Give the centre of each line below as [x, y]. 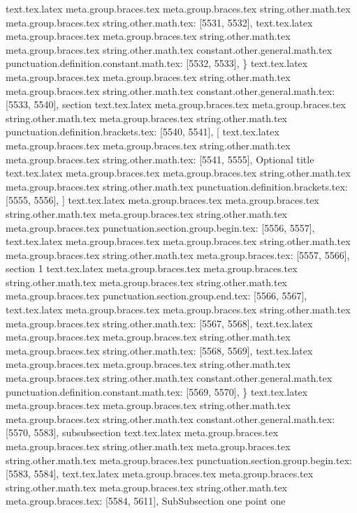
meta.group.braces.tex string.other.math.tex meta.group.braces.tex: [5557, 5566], [178, 254]
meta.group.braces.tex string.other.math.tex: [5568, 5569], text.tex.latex [159, 350]
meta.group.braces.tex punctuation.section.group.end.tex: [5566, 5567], [156, 296]
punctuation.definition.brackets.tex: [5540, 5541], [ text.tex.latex [143, 132]
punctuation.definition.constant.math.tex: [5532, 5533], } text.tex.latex [157, 63]
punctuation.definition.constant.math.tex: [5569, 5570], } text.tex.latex [157, 391]
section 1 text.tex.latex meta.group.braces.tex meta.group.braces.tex [152, 268]
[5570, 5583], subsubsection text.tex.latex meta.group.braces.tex [142, 432]
